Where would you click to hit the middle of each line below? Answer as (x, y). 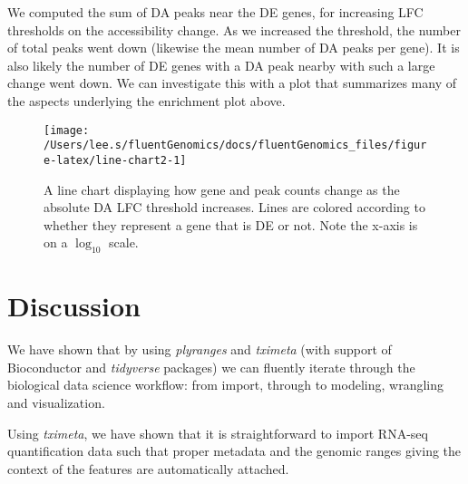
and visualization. (56, 403)
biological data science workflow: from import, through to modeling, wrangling (225, 385)
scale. (124, 242)
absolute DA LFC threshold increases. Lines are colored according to (234, 207)
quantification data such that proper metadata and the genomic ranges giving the (234, 451)
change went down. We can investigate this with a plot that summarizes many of (232, 83)
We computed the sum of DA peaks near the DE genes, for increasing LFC (215, 12)
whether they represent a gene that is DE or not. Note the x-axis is (231, 224)
